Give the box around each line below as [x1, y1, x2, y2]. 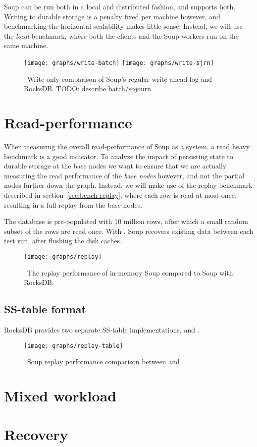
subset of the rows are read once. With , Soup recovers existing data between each [4, 225, 254, 236]
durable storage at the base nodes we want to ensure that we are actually [4, 161, 227, 171]
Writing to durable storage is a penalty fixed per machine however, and [4, 11, 220, 21]
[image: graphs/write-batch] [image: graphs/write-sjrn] [24, 59, 214, 66]
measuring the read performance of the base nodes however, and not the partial [4, 170, 245, 180]
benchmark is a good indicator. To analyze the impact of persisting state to [4, 151, 233, 161]
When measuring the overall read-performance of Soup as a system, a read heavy [4, 141, 250, 151]
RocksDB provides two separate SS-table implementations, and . [4, 324, 200, 335]
